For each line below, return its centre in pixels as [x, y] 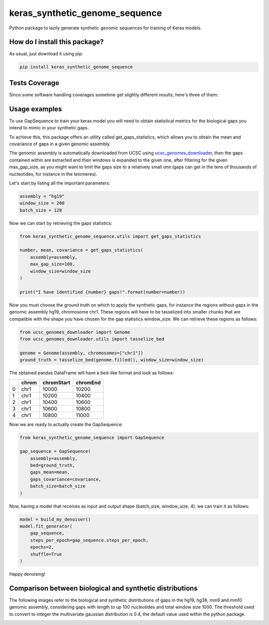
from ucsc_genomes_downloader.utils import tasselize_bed [92, 339]
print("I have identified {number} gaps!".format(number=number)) [102, 292]
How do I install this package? [57, 42]
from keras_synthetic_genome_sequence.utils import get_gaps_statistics [110, 236]
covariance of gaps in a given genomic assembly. [60, 144]
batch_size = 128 [41, 210]
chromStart [57, 382]
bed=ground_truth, [53, 466]
